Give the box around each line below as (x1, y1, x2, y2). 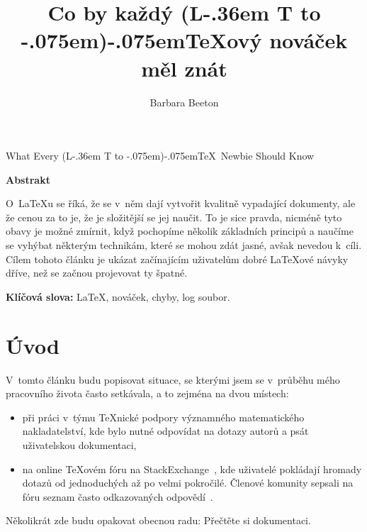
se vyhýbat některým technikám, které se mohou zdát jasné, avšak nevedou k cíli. (6, 238, 362, 253)
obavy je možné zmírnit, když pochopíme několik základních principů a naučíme (6, 223, 354, 238)
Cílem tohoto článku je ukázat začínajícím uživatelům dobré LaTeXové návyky (6, 251, 349, 266)
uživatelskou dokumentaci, (22, 437, 137, 452)
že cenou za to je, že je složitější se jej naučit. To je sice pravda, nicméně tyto (6, 209, 342, 224)
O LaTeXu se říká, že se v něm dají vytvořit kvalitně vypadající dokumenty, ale (6, 196, 356, 211)
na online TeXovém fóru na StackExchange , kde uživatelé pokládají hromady (22, 461, 362, 476)
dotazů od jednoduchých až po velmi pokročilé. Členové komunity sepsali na (22, 475, 354, 490)
